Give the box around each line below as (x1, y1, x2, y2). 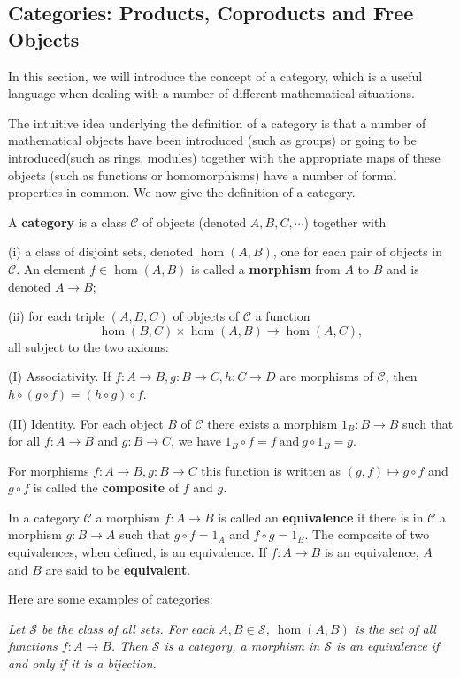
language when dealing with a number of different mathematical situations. (8, 84, 415, 103)
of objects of (172, 307, 240, 325)
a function (255, 307, 310, 325)
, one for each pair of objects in (272, 242, 443, 261)
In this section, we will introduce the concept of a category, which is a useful (8, 66, 423, 85)
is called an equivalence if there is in (218, 507, 424, 526)
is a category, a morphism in (164, 636, 320, 655)
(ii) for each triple (8, 307, 104, 325)
